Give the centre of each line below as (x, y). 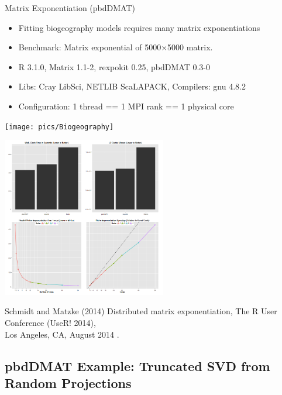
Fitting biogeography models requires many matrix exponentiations (139, 27)
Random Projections (68, 382)
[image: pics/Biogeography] (59, 127)
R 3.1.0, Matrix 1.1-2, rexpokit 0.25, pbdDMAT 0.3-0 (114, 66)
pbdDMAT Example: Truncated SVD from (137, 365)
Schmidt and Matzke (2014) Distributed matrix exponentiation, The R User (141, 311)
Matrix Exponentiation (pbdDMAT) (70, 8)
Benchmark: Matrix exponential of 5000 (90, 47)
